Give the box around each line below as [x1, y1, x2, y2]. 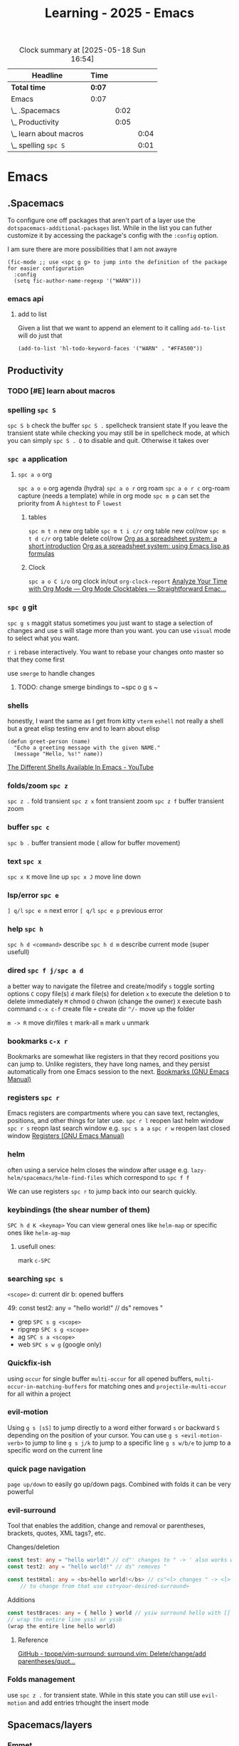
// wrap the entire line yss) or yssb [7, 1616, 122, 1623]
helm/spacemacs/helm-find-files [7, 1174, 103, 1181]
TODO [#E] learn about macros [7, 386, 116, 396]
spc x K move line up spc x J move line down [7, 872, 141, 881]
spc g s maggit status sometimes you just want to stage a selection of [7, 618, 213, 627]
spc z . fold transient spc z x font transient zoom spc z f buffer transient [7, 797, 224, 805]
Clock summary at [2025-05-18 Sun [18, 45, 146, 55]
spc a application [7, 454, 68, 464]
